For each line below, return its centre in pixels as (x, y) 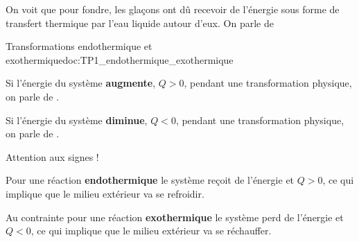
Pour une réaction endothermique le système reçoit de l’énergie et (150, 180)
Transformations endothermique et (79, 46)
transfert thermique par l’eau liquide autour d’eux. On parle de (140, 23)
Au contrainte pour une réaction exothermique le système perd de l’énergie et (175, 217)
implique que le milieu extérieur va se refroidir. (105, 193)
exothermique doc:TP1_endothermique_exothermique (120, 59)
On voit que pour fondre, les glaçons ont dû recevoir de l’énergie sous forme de (173, 9)
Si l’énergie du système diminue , (77, 120)
